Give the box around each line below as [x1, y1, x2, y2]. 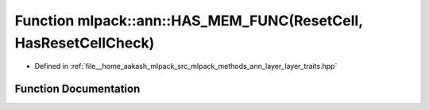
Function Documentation [14, 82, 141, 96]
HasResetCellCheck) [14, 34, 155, 51]
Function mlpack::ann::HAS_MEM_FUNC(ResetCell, [14, 12, 363, 29]
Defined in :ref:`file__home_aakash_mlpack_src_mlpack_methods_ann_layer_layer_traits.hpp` [34, 62, 338, 71]
